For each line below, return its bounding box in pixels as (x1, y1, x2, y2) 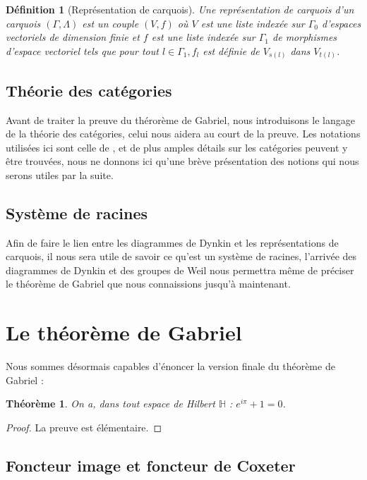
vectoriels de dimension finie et (6, 30, 140, 44)
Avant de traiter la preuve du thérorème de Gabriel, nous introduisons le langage (6, 112, 355, 127)
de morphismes (272, 30, 337, 44)
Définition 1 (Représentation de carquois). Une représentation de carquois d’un (6, 2, 354, 16)
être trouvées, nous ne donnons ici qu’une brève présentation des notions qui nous (6, 154, 359, 168)
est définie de (203, 43, 260, 58)
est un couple (82, 16, 139, 30)
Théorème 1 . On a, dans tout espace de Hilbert (6, 396, 215, 411)
